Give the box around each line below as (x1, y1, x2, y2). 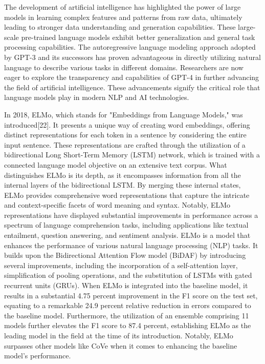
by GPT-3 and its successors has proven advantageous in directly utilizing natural (4, 51, 261, 62)
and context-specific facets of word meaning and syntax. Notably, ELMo (4, 199, 231, 210)
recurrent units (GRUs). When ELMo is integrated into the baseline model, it (4, 280, 248, 291)
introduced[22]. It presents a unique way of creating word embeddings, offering (4, 119, 250, 130)
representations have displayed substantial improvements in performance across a (4, 209, 258, 220)
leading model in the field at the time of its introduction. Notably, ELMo (4, 330, 233, 340)
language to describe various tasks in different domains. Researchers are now (4, 62, 244, 72)
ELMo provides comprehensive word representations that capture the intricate (4, 189, 250, 200)
